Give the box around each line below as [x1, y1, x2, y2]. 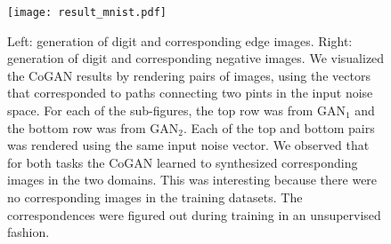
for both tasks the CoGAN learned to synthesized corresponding [7, 153, 358, 171]
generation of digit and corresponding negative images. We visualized [7, 49, 385, 67]
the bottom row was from [7, 118, 146, 137]
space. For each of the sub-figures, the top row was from [7, 101, 314, 120]
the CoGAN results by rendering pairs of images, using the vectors [7, 66, 371, 84]
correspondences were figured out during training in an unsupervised [7, 205, 381, 224]
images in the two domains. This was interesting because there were [7, 170, 378, 189]
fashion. [7, 223, 50, 241]
